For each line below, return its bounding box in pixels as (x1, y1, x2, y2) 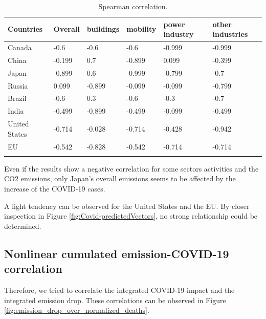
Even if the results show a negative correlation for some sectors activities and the (4, 163, 259, 174)
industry (163, 29, 194, 39)
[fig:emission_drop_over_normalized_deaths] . (4, 305, 149, 315)
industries (212, 29, 248, 39)
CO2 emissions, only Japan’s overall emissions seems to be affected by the (4, 173, 236, 184)
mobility (126, 24, 157, 34)
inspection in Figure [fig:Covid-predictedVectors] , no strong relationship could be (4, 210, 258, 221)
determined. (4, 220, 41, 231)
